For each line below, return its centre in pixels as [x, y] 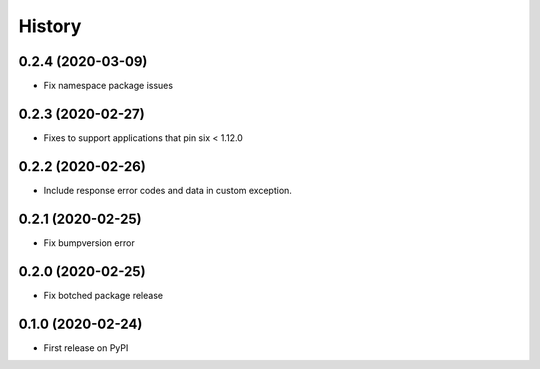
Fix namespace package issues [108, 86]
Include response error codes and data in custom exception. [167, 190]
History [50, 26]
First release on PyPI [86, 347]
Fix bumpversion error [89, 242]
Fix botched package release [103, 295]
